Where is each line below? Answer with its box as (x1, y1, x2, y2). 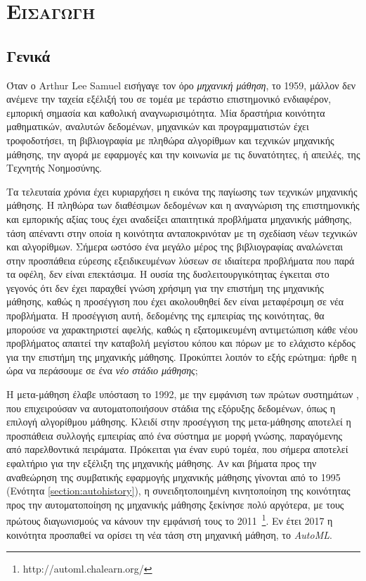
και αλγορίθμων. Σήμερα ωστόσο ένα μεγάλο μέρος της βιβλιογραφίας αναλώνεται (6, 239, 343, 254)
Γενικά (6, 44, 51, 66)
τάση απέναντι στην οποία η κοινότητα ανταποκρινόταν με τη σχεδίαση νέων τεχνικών (6, 225, 358, 240)
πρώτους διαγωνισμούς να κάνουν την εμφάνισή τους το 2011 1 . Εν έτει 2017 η (6, 511, 333, 528)
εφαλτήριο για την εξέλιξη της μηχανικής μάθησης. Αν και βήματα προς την (6, 456, 317, 471)
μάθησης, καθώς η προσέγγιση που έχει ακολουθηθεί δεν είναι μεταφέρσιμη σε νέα (6, 294, 344, 309)
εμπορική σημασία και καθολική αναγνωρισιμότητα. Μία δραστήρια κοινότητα (6, 105, 325, 120)
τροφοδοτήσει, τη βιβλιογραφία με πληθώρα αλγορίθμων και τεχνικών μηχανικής (6, 132, 334, 147)
